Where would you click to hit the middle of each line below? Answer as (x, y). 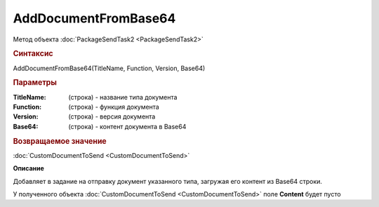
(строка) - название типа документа (123, 97)
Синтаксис (33, 54)
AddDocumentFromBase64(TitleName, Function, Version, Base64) (109, 68)
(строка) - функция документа (114, 107)
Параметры (35, 83)
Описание (29, 168)
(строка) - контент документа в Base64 (127, 126)
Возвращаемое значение (60, 141)
